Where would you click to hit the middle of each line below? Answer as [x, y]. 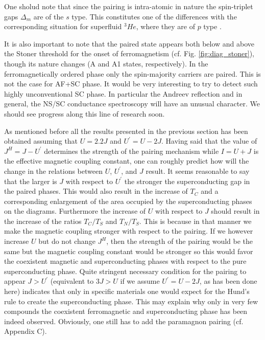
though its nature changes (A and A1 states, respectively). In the [106, 63]
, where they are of [165, 26]
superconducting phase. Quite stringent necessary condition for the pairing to [125, 271]
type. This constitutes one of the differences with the [154, 16]
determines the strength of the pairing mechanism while [131, 151]
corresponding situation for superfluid [63, 26]
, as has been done [228, 281]
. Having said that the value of [209, 141]
